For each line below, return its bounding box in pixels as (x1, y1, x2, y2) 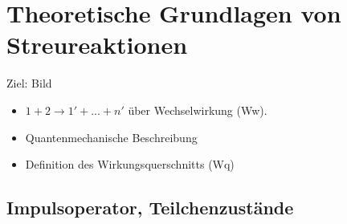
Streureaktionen (6, 28, 188, 61)
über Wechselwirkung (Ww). (128, 101, 267, 118)
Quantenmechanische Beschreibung (25, 128, 198, 145)
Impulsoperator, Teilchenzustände (6, 195, 294, 220)
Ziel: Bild (6, 75, 52, 92)
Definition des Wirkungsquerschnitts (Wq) (25, 156, 235, 173)
